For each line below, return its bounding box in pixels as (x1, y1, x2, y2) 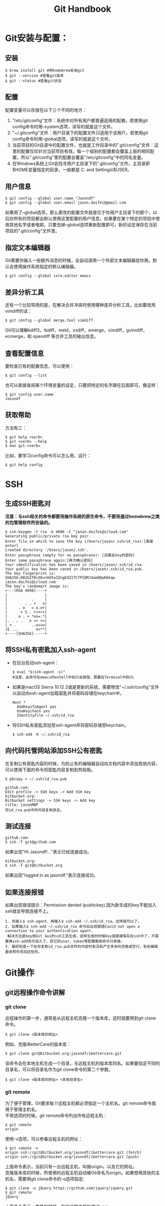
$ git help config (5, 462, 43, 467)
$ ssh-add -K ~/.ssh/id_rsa (12, 732, 70, 737)
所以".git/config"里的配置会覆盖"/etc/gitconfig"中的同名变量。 (21, 154, 146, 160)
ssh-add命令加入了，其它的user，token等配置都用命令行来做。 (12, 939, 125, 944)
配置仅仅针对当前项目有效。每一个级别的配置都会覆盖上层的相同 (21, 148, 150, 154)
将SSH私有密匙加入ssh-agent (5, 646, 96, 654)
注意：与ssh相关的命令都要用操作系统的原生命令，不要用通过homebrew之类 (5, 513, 160, 519)
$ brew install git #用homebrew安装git (5, 68, 84, 73)
